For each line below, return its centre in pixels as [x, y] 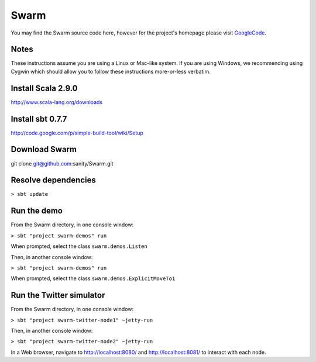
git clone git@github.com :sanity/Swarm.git [62, 163]
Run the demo [37, 211]
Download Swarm [44, 149]
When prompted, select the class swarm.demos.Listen [79, 246]
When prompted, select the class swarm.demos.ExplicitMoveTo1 [93, 278]
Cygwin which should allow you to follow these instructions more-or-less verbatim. [111, 71]
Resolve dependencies [53, 180]
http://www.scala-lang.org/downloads [56, 102]
